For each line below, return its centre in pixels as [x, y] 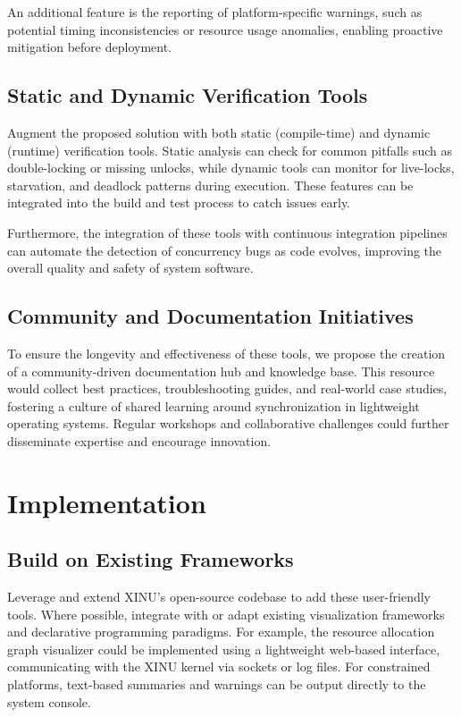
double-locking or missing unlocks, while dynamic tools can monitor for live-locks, [231, 168]
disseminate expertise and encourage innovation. [139, 440]
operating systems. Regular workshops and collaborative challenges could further [228, 423]
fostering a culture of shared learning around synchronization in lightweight [214, 405]
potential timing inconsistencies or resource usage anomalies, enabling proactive [225, 29]
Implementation [107, 502]
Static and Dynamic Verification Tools [188, 95]
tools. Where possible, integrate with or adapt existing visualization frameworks [226, 614]
